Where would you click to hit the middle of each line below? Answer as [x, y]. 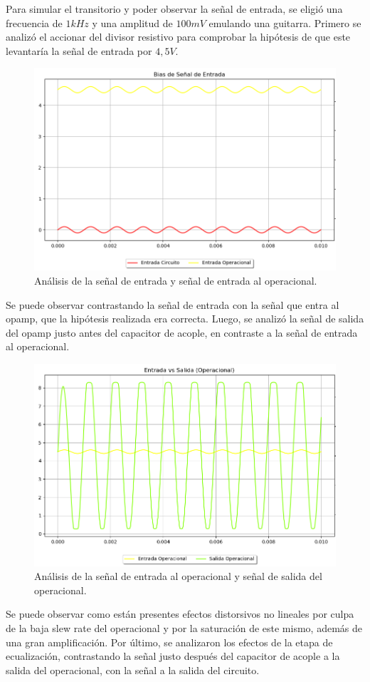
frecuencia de [34, 22]
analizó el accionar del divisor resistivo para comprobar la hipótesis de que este [178, 37]
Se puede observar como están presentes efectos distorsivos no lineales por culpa [180, 614]
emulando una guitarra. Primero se [285, 22]
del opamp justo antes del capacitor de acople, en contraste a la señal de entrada [182, 332]
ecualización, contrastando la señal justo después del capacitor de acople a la [173, 656]
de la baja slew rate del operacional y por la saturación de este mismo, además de [184, 628]
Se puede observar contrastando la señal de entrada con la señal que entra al [173, 304]
